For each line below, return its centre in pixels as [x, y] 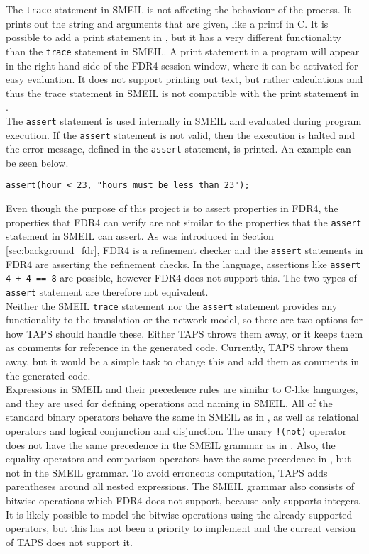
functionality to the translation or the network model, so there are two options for [184, 320]
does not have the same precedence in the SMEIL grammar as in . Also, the [171, 444]
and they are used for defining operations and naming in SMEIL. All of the [169, 403]
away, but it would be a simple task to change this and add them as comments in [183, 361]
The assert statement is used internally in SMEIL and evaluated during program [184, 120]
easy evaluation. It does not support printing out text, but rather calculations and [184, 79]
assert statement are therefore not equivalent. [107, 291]
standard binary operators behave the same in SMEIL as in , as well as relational [182, 417]
